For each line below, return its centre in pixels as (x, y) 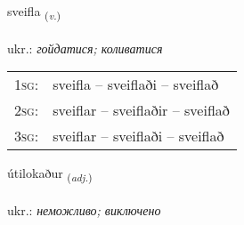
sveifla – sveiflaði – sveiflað (136, 84)
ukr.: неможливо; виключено (84, 210)
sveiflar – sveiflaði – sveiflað (138, 136)
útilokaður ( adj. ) (50, 174)
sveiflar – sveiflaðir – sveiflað (141, 110)
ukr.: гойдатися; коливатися (85, 48)
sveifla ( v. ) (34, 12)
